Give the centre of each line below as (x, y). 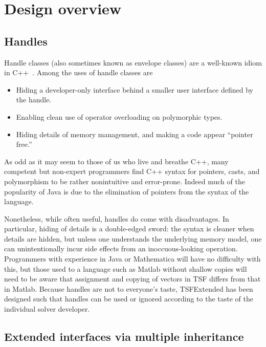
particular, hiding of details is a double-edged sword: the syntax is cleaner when (129, 229)
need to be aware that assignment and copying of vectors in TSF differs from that (132, 279)
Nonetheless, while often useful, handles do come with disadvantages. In (117, 218)
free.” (24, 144)
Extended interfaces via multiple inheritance (124, 337)
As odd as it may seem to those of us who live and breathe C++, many (116, 161)
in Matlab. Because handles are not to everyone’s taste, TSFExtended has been (129, 288)
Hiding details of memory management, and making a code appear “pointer (135, 134)
